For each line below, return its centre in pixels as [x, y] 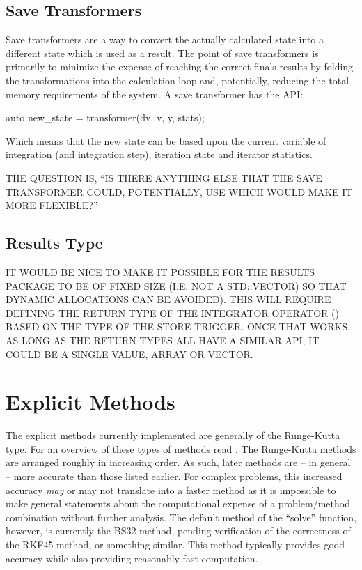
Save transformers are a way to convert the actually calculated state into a [165, 39]
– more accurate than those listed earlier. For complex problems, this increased [174, 476]
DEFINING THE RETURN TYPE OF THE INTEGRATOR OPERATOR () [172, 313]
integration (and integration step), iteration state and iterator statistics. [159, 154]
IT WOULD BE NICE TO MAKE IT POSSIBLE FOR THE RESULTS [160, 271]
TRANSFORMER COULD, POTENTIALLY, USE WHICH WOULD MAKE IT [179, 191]
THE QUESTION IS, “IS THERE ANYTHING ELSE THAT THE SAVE [164, 177]
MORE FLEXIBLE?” [52, 205]
